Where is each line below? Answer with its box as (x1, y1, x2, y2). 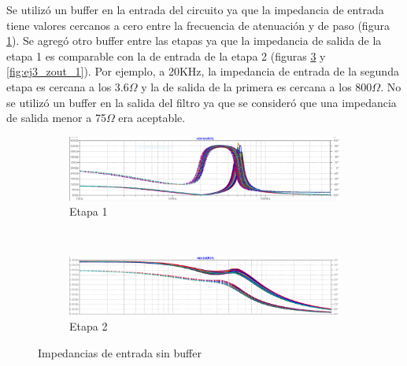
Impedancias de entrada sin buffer (38, 344, 202, 360)
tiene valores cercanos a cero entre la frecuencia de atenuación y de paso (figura (6, 17, 390, 33)
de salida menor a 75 (6, 109, 106, 126)
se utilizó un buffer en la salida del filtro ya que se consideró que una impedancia (6, 94, 397, 110)
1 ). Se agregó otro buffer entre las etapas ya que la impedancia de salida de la (6, 32, 382, 49)
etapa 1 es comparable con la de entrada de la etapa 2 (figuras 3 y (6, 47, 326, 64)
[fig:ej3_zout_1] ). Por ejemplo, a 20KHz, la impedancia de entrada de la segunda (6, 63, 399, 79)
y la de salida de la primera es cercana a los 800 (141, 78, 372, 94)
